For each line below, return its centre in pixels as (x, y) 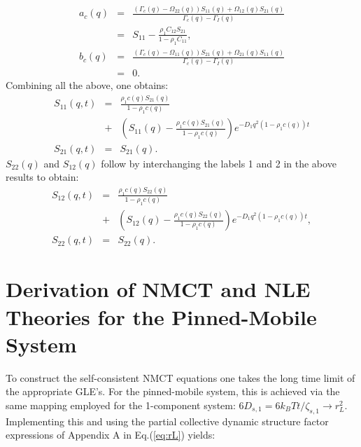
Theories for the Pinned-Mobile (161, 316)
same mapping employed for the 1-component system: (121, 405)
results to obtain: (42, 177)
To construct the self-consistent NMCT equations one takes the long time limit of (180, 377)
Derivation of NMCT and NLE (158, 289)
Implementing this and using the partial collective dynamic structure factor (167, 421)
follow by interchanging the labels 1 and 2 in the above (219, 163)
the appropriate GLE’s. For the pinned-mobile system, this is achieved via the (173, 391)
